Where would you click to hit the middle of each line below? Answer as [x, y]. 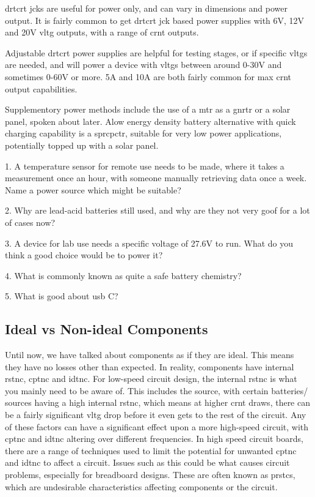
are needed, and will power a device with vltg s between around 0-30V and [143, 65]
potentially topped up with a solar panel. [82, 145]
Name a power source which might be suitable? [93, 189]
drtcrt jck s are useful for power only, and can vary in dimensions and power [147, 8]
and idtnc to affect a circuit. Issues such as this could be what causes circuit [147, 462]
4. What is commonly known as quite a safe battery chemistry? [123, 275]
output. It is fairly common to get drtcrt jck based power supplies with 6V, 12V [155, 20]
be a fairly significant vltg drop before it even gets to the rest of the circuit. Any [156, 415]
